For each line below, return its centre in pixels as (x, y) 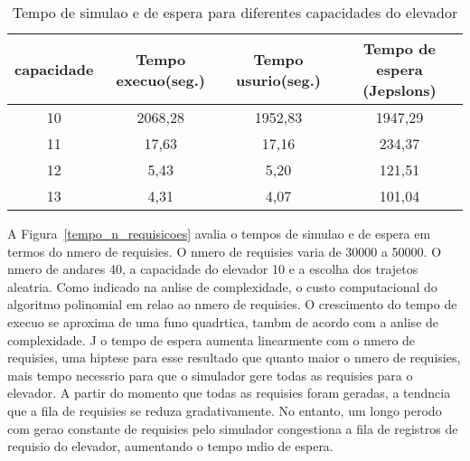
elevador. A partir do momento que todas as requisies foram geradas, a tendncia (229, 393)
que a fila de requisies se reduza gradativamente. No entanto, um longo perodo (225, 410)
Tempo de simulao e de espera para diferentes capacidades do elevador (235, 12)
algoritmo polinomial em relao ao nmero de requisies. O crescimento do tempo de (232, 304)
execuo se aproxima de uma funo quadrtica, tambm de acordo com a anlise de (223, 321)
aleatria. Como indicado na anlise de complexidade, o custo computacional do (222, 286)
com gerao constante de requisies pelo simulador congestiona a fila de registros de (233, 428)
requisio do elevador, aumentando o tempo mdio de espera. (170, 446)
